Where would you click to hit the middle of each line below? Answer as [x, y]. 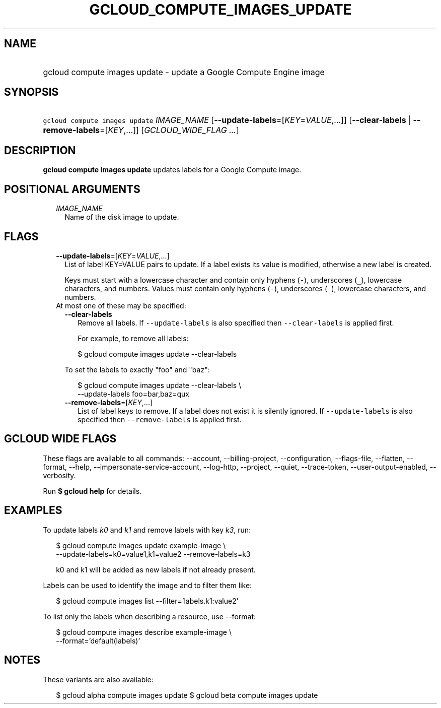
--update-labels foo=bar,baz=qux [133, 394]
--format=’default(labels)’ [98, 640]
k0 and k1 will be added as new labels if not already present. [156, 569]
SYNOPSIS [31, 92]
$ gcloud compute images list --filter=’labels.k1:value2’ [147, 601]
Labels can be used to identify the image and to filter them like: [148, 585]
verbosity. [59, 475]
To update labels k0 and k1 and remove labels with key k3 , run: [147, 530]
